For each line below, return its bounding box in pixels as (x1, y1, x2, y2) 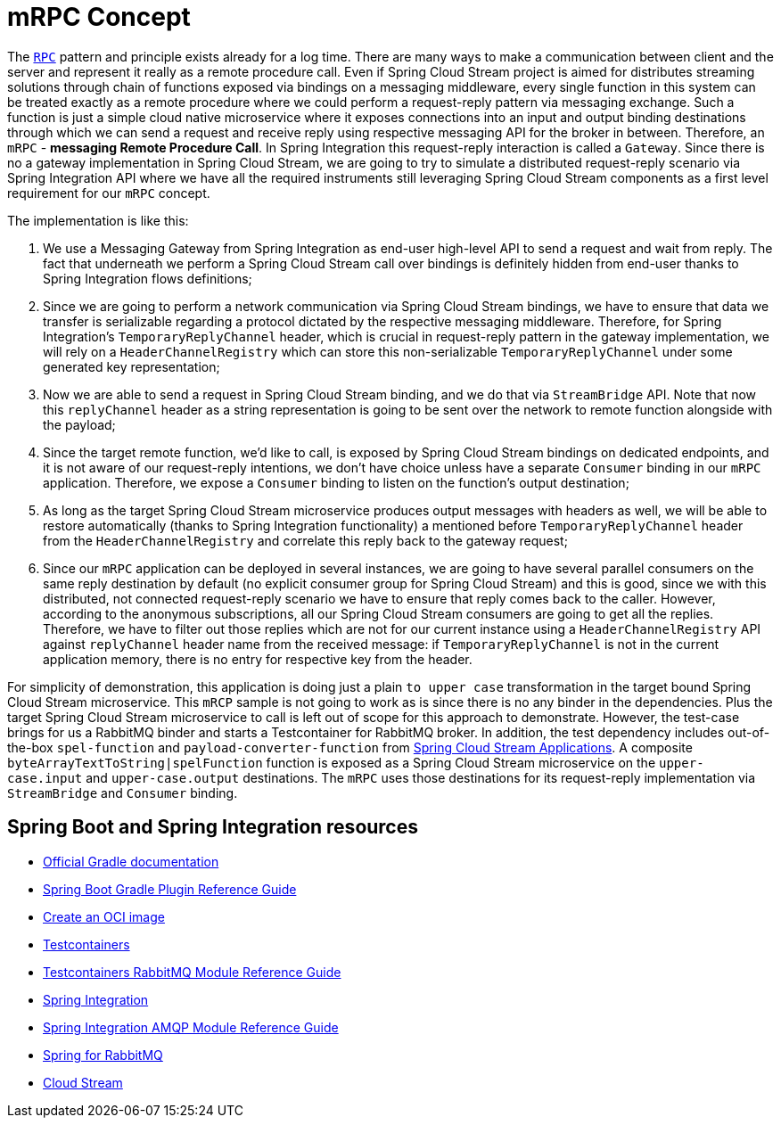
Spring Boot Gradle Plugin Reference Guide (43, 881, 297, 897)
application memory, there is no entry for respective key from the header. (43, 651, 473, 667)
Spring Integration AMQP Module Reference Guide (43, 1019, 339, 1035)
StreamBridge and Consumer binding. (7, 784, 238, 801)
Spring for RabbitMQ (43, 1047, 163, 1063)
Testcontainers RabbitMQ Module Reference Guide (43, 964, 341, 980)
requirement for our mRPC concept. (7, 185, 210, 201)
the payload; (43, 416, 116, 432)
